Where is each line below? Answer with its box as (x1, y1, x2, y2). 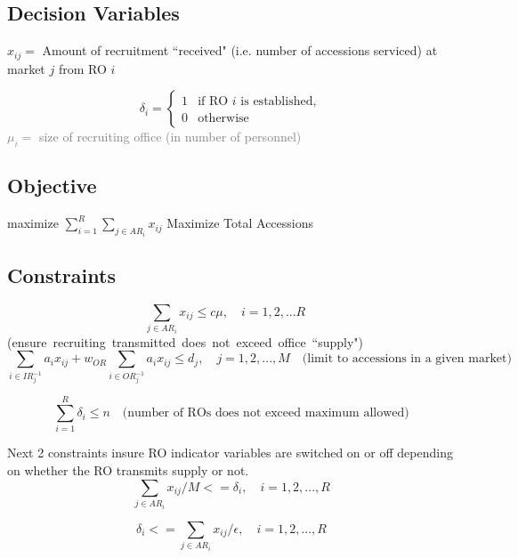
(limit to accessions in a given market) (302, 352, 512, 366)
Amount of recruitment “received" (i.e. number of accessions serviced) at (42, 41, 438, 60)
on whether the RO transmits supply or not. (7, 461, 249, 480)
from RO (58, 59, 107, 77)
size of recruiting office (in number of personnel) (38, 127, 302, 146)
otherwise (198, 112, 249, 125)
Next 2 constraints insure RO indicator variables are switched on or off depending (7, 443, 453, 462)
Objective (7, 172, 97, 199)
